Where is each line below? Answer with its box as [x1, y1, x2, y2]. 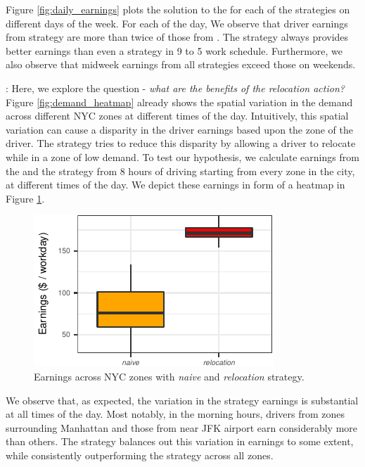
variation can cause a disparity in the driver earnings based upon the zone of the [6, 122, 354, 136]
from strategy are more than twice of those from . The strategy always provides [6, 30, 349, 44]
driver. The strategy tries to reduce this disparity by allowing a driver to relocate [6, 136, 356, 151]
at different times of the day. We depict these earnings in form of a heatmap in [6, 177, 345, 192]
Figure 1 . [6, 191, 45, 205]
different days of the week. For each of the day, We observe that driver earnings [6, 15, 348, 30]
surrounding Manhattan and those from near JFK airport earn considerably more [6, 420, 357, 435]
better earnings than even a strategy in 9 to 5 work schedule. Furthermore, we [6, 43, 343, 58]
